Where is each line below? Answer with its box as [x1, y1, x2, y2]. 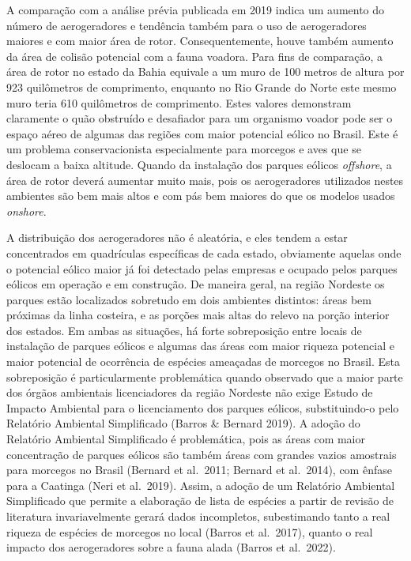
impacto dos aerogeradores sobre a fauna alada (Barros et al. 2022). [6, 539, 336, 555]
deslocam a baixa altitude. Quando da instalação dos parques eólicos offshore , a [6, 156, 392, 172]
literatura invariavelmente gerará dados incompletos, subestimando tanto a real [6, 508, 390, 524]
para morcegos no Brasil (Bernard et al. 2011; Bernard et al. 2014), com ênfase [6, 461, 392, 478]
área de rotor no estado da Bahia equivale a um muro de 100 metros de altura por [6, 63, 405, 80]
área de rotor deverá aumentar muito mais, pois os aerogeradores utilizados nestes [6, 171, 404, 188]
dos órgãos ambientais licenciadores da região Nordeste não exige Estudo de [6, 384, 373, 401]
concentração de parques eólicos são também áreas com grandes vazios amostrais [6, 446, 397, 462]
